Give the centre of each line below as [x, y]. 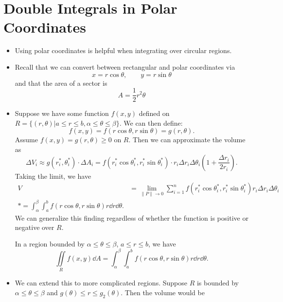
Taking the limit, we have [53, 176]
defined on [154, 113]
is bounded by [218, 283]
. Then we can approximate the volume [187, 140]
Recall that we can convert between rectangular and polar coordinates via [125, 66]
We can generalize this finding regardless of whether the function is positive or [132, 217]
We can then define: [153, 123]
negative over [35, 227]
